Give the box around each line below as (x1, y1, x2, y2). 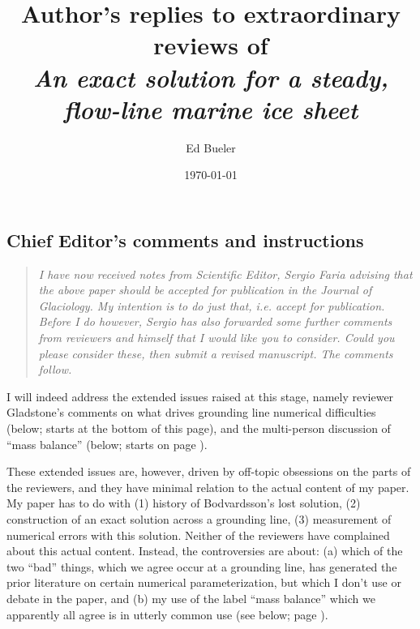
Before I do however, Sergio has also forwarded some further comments (38, 313, 392, 330)
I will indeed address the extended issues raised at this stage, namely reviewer (6, 387, 394, 404)
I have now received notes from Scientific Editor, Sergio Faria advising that (38, 265, 413, 282)
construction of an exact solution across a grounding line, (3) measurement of (6, 511, 392, 527)
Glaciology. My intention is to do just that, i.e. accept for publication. (38, 297, 385, 314)
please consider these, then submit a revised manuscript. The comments (38, 344, 393, 362)
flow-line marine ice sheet (63, 92, 358, 126)
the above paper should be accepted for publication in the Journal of (38, 281, 372, 298)
